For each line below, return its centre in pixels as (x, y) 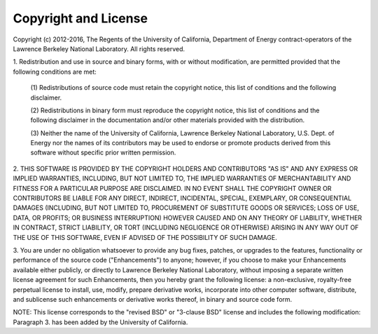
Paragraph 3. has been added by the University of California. (100, 322)
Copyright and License (80, 18)
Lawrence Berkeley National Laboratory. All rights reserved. (99, 48)
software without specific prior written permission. (103, 153)
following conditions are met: (55, 72)
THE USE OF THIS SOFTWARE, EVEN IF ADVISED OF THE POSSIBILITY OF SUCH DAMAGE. (145, 237)
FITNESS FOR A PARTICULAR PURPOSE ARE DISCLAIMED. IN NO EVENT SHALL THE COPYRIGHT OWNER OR (172, 188)
